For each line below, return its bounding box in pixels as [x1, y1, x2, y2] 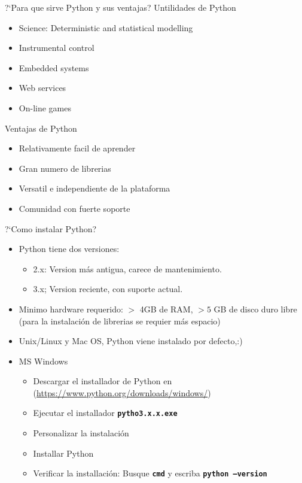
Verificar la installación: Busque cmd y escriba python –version [33, 467, 267, 479]
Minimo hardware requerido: [19, 302, 123, 315]
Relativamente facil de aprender [19, 142, 136, 154]
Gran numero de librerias [19, 162, 111, 174]
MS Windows [19, 354, 68, 367]
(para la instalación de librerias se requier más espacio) [19, 314, 221, 327]
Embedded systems [19, 61, 89, 74]
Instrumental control [19, 41, 94, 54]
